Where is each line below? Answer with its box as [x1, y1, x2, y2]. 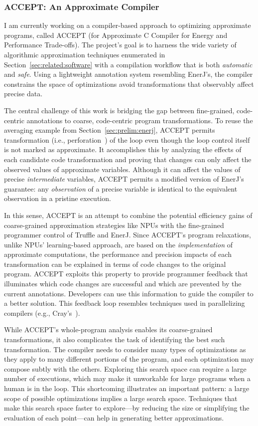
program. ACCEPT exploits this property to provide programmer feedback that [4, 268, 248, 279]
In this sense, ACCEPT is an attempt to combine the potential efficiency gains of [4, 210, 253, 220]
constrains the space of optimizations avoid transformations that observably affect [4, 78, 254, 89]
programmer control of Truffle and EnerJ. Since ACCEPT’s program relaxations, [4, 229, 251, 240]
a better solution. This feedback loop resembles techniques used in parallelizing [4, 298, 245, 308]
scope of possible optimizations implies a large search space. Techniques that [4, 393, 238, 403]
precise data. [4, 88, 43, 99]
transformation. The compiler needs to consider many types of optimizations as [4, 344, 246, 354]
